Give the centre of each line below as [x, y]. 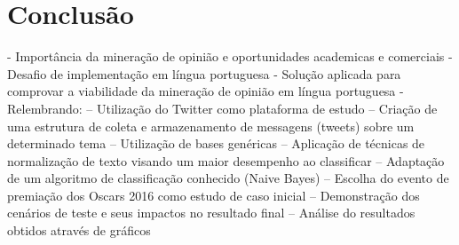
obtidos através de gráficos [79, 230]
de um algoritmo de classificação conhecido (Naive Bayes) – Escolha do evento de [228, 178]
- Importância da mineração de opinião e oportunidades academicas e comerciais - [230, 56]
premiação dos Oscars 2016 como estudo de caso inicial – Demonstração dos [214, 195]
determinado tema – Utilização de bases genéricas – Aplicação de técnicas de [216, 143]
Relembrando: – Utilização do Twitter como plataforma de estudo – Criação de [222, 108]
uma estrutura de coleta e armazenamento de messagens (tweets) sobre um [211, 126]
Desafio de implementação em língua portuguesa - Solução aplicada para [204, 73]
